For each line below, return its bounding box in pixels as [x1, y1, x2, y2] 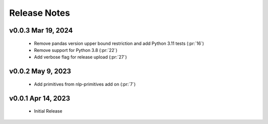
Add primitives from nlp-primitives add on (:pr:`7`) [34, 81, 136, 87]
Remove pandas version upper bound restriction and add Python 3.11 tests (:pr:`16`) [34, 40, 204, 46]
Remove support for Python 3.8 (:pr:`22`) [34, 47, 118, 53]
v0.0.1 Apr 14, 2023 [9, 94, 70, 102]
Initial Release [34, 108, 63, 114]
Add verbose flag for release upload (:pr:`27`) [34, 54, 127, 60]
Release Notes [9, 7, 70, 18]
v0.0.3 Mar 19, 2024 [9, 26, 73, 35]
